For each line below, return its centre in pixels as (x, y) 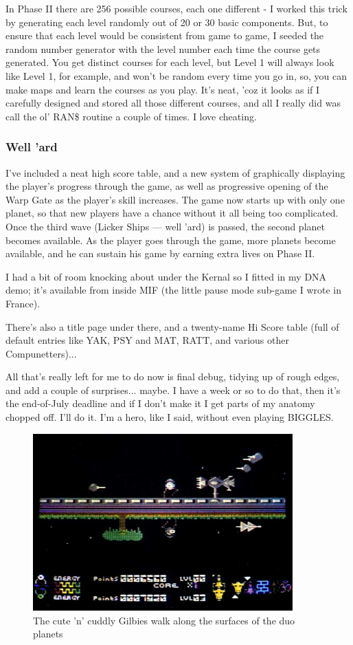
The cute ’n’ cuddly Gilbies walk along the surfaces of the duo (164, 620)
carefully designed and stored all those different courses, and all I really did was (173, 103)
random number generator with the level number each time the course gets (163, 48)
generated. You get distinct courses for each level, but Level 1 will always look (170, 62)
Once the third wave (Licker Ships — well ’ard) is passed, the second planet (165, 226)
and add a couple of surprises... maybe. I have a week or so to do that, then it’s (173, 390)
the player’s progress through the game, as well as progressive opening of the (167, 186)
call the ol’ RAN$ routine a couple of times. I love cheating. (131, 116)
